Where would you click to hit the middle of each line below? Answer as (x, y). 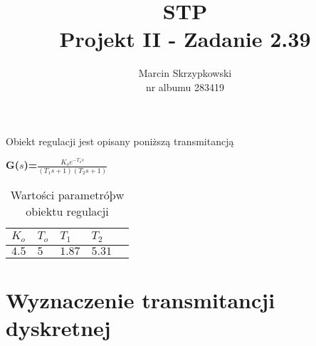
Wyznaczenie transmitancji (141, 299)
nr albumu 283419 (185, 86)
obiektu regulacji (67, 211)
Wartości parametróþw (67, 194)
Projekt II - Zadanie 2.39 (185, 39)
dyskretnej (58, 327)
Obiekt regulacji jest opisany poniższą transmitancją (120, 141)
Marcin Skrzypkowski (185, 73)
